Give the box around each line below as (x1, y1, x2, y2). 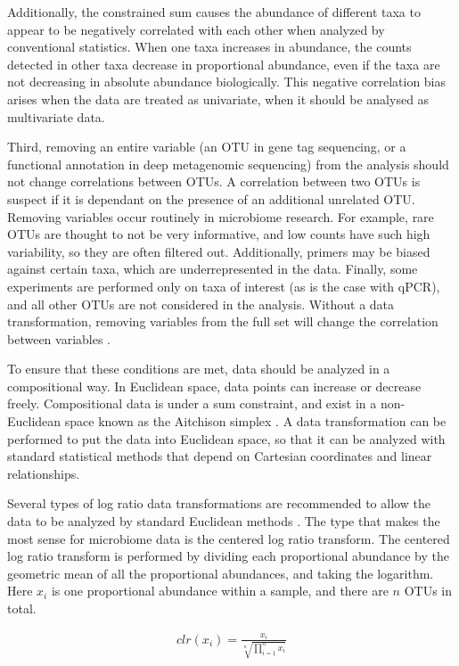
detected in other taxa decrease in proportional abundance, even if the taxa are (7, 54, 440, 73)
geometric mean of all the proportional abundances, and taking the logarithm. (7, 563, 434, 582)
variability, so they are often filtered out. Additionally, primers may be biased (7, 242, 430, 260)
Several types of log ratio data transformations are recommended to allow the (7, 494, 430, 513)
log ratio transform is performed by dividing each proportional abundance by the (7, 547, 449, 565)
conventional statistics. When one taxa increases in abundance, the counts (7, 37, 412, 56)
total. (7, 599, 37, 617)
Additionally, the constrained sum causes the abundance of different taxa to (7, 3, 421, 21)
